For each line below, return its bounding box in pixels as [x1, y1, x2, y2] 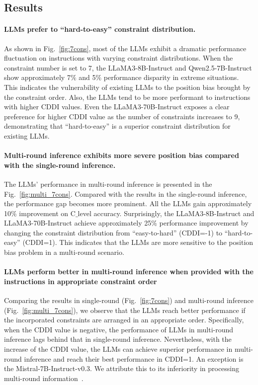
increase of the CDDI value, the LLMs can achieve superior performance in [4, 344, 233, 354]
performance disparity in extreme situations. [103, 72, 239, 82]
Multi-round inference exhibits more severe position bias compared [4, 150, 239, 160]
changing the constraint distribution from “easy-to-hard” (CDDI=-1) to [4, 227, 223, 237]
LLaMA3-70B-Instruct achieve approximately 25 [4, 218, 152, 228]
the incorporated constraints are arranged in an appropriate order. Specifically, [4, 314, 244, 325]
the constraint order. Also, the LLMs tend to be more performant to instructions [4, 91, 251, 102]
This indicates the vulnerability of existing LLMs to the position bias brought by [4, 81, 251, 92]
